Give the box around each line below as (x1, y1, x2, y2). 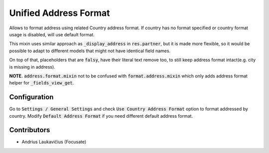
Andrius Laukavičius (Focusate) (21, 139, 87, 145)
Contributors (9, 126, 50, 134)
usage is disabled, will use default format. (9, 31, 95, 37)
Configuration (9, 93, 54, 101)
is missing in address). (9, 64, 56, 70)
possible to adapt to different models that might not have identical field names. (9, 48, 171, 54)
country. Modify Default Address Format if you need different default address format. (9, 113, 193, 119)
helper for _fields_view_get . (9, 80, 74, 86)
